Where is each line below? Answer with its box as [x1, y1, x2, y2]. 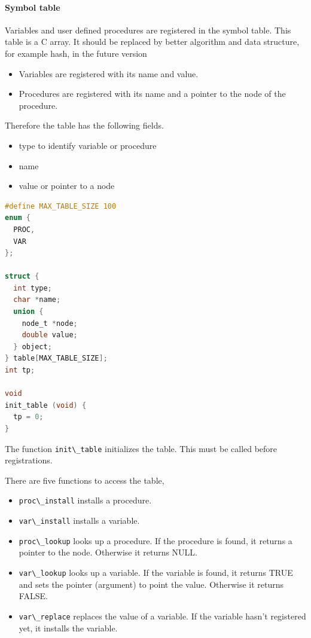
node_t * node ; [22, 319, 78, 328]
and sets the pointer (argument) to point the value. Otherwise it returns [19, 578, 284, 590]
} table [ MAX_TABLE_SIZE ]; [5, 354, 108, 363]
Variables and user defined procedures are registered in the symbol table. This [5, 23, 291, 36]
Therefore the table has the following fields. [5, 119, 164, 132]
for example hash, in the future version [5, 47, 147, 59]
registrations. [5, 454, 53, 466]
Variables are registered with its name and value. [19, 67, 199, 80]
